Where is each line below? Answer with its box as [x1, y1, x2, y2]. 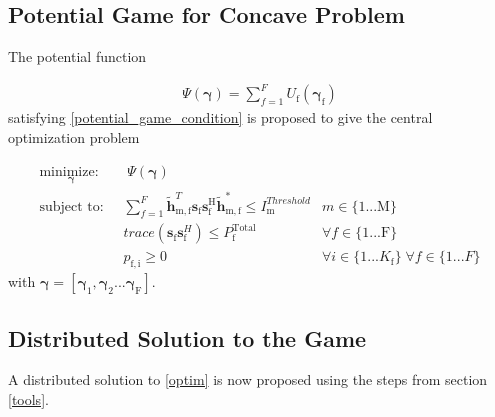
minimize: [39, 164, 99, 179]
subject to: [39, 199, 104, 214]
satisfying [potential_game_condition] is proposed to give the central [8, 107, 433, 128]
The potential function [8, 46, 147, 67]
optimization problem [8, 126, 140, 147]
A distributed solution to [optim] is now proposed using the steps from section [8, 369, 488, 390]
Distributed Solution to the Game [8, 322, 367, 353]
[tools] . [8, 388, 49, 409]
